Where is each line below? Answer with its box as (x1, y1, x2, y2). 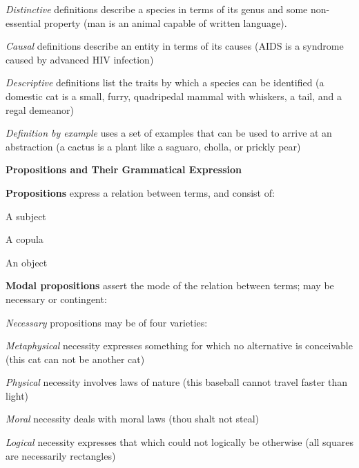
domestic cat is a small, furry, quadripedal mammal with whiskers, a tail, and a (6, 88, 342, 103)
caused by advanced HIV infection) (6, 52, 154, 66)
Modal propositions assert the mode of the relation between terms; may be (6, 278, 334, 293)
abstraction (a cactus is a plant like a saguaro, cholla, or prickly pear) (6, 139, 301, 153)
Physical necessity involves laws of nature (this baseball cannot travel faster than (6, 375, 348, 389)
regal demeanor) (6, 102, 74, 117)
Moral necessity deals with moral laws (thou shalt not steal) (6, 411, 260, 426)
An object (6, 255, 48, 269)
